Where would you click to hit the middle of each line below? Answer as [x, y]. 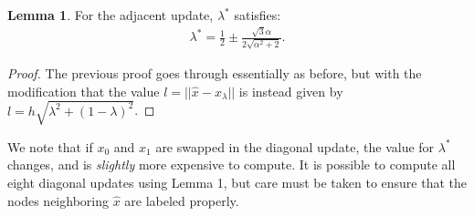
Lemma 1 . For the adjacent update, [111, 15]
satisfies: [258, 15]
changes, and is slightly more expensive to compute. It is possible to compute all [232, 165]
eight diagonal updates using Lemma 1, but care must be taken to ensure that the [237, 182]
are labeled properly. [182, 200]
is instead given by [291, 91]
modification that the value [84, 91]
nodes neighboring [58, 200]
